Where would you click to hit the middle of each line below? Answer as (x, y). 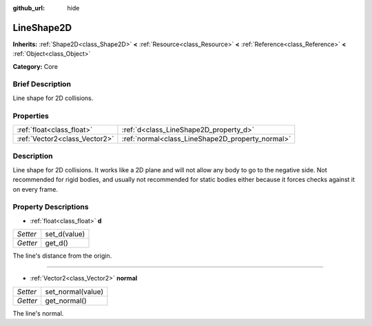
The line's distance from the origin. (62, 256)
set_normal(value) (74, 292)
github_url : (29, 8)
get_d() (57, 243)
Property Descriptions (51, 207)
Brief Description (42, 84)
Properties (31, 116)
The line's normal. (38, 313)
